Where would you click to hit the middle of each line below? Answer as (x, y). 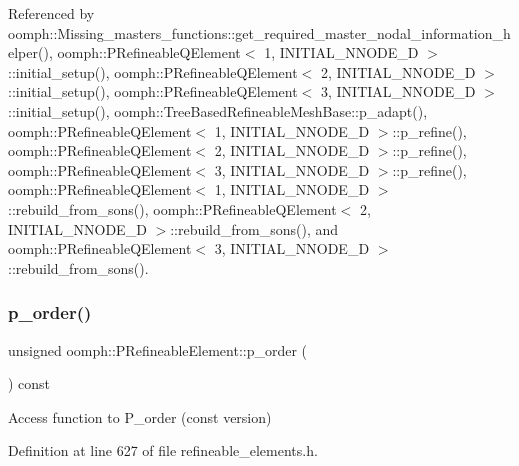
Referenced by (51, 13)
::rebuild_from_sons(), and (254, 228)
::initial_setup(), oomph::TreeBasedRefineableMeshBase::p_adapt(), (218, 110)
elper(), (30, 52)
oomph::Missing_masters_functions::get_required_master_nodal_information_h (259, 32)
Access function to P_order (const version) (140, 416)
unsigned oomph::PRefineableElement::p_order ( (158, 349)
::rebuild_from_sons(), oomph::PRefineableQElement (172, 208)
